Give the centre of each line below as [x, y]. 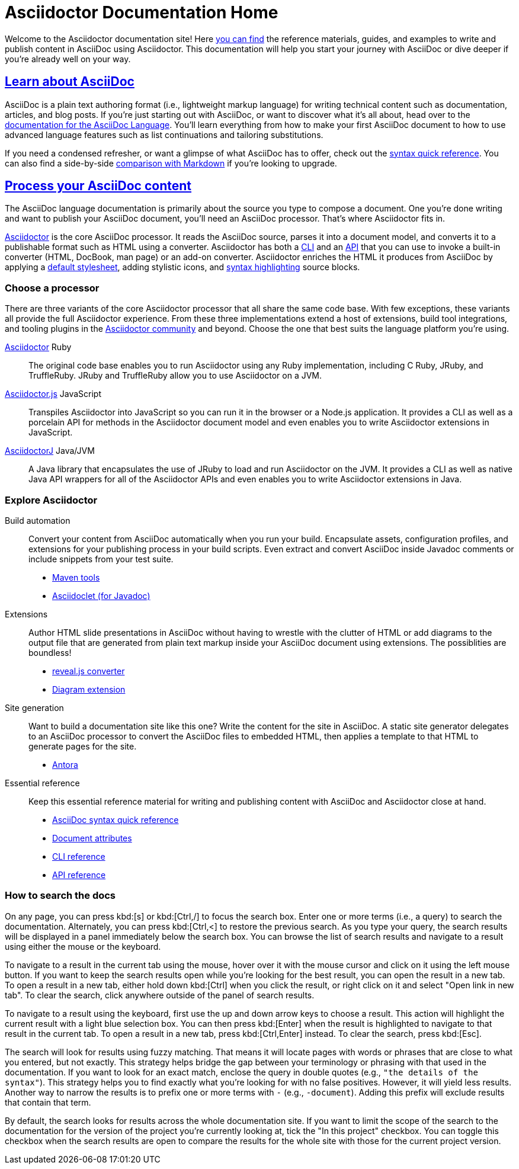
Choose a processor [52, 288]
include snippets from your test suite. [101, 559]
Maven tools [76, 577]
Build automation [38, 520]
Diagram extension [89, 689]
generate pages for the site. [83, 746]
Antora [65, 764]
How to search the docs [60, 896]
